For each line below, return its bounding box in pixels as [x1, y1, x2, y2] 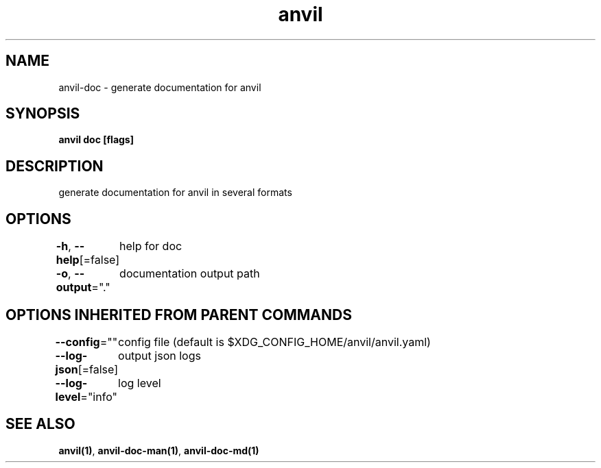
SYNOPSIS [5, 105, 80, 123]
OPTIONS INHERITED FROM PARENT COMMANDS [5, 306, 352, 323]
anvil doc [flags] [58, 134, 134, 146]
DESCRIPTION [5, 157, 104, 175]
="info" [80, 389, 117, 404]
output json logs [118, 348, 201, 362]
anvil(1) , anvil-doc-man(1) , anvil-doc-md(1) [58, 444, 259, 456]
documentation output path [119, 267, 260, 281]
